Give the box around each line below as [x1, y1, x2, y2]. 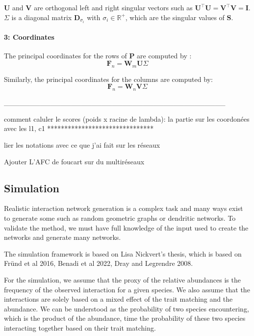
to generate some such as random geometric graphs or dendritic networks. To [4, 213, 236, 223]
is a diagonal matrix [11, 12, 72, 22]
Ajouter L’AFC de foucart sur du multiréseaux [4, 156, 145, 166]
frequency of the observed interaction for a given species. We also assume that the [4, 284, 250, 294]
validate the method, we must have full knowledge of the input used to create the [4, 222, 249, 233]
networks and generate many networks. [4, 232, 121, 242]
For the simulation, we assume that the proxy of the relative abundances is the [4, 275, 241, 284]
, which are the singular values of [125, 12, 225, 22]
